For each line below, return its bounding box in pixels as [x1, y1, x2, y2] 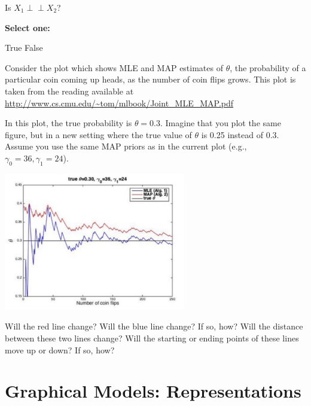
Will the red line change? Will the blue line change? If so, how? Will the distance [5, 320, 303, 332]
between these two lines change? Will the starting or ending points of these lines [5, 331, 299, 344]
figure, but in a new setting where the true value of [5, 128, 192, 141]
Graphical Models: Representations [5, 378, 301, 403]
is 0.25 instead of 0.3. [201, 128, 279, 141]
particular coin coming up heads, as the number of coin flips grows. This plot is [5, 73, 296, 86]
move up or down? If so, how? [5, 343, 115, 356]
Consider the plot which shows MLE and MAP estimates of [5, 61, 223, 74]
